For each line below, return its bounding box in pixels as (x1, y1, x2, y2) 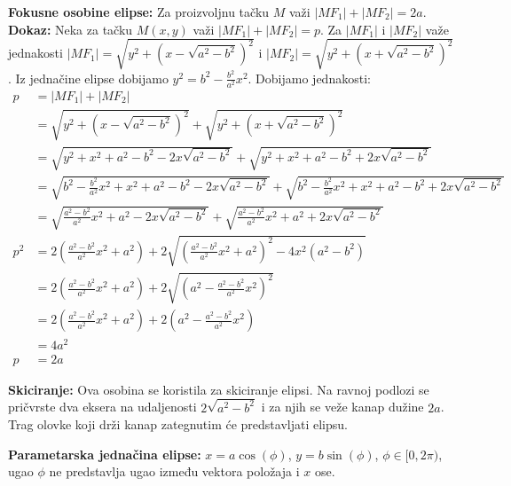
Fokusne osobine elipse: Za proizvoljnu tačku (8, 3, 270, 20)
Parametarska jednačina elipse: (8, 444, 201, 463)
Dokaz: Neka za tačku (8, 20, 133, 38)
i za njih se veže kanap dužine (261, 397, 424, 416)
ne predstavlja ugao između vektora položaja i (49, 462, 300, 481)
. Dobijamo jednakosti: (248, 68, 371, 87)
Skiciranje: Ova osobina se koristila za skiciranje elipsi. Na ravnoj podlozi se (8, 380, 429, 398)
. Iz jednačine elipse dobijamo (8, 68, 169, 87)
